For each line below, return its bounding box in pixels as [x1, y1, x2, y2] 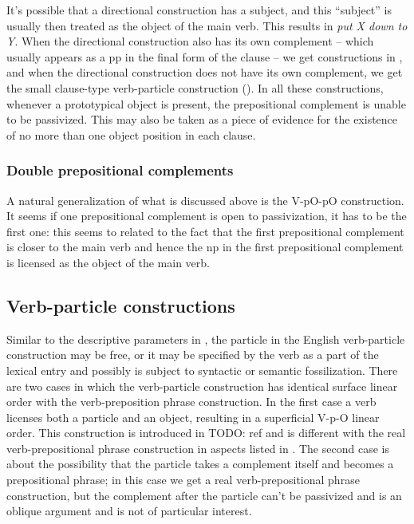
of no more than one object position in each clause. [6, 126, 256, 143]
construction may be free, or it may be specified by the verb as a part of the [6, 346, 379, 363]
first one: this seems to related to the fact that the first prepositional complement [6, 223, 404, 239]
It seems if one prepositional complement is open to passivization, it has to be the [6, 207, 407, 224]
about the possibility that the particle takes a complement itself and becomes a [6, 455, 394, 472]
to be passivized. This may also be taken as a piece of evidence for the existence [6, 111, 398, 128]
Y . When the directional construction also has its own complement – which [6, 33, 374, 49]
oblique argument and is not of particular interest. [6, 502, 252, 519]
